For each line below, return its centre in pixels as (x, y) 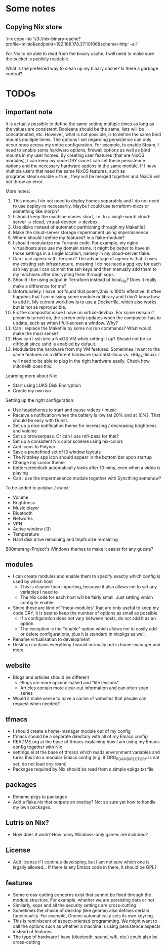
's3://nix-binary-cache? (57, 39)
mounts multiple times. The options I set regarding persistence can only (79, 140)
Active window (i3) (32, 529)
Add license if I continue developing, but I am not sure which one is (81, 862)
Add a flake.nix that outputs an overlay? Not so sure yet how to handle (84, 802)
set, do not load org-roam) (40, 764)
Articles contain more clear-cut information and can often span (84, 688)
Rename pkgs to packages (40, 797)
